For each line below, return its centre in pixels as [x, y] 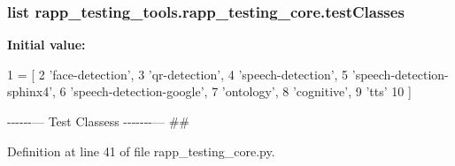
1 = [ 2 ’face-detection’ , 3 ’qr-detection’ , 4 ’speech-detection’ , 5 [178, 74]
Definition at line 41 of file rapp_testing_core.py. [141, 151]
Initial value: [46, 45]
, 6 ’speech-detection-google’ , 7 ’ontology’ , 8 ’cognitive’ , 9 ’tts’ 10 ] [232, 91]
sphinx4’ [30, 91]
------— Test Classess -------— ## [98, 121]
